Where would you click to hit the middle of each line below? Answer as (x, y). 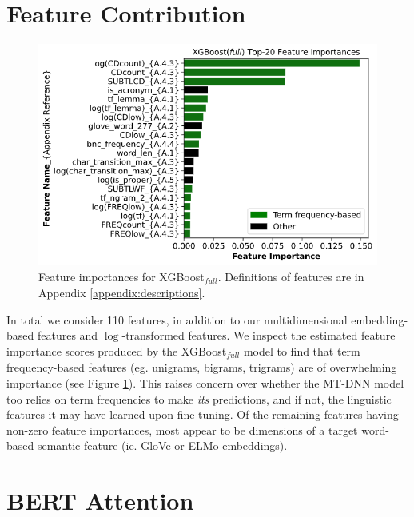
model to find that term (302, 351)
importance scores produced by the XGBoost (117, 351)
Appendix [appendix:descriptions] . (122, 293)
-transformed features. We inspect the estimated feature (259, 335)
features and (68, 335)
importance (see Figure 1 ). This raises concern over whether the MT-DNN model (205, 383)
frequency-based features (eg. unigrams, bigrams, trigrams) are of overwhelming (202, 367)
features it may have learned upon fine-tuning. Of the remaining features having (203, 414)
